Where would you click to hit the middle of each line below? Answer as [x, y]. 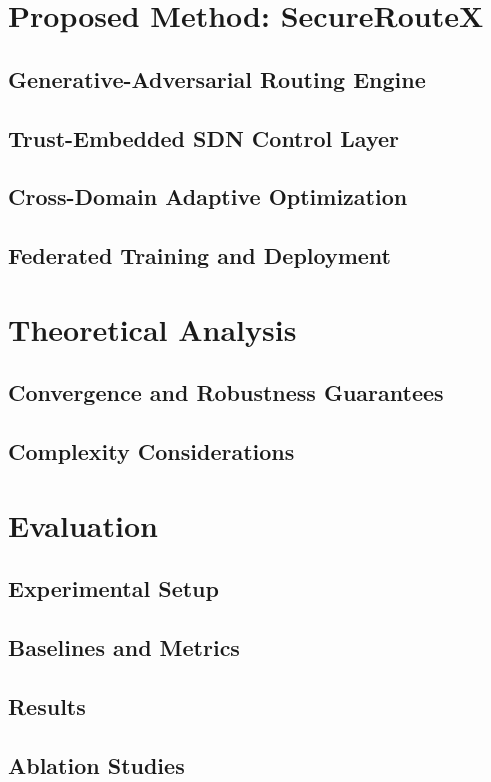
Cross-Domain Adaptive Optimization [208, 196]
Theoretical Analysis [152, 328]
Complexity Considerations [151, 451]
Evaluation [83, 524]
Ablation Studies [96, 764]
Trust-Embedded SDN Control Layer [203, 137]
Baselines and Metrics [124, 646]
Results [47, 705]
